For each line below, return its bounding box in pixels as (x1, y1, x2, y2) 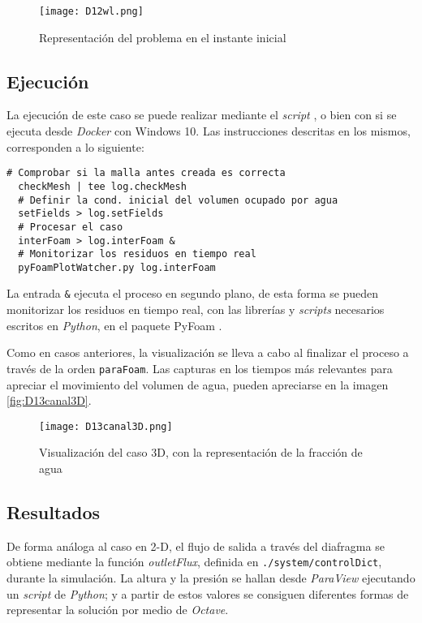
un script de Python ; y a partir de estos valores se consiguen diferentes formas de (6, 585, 409, 602)
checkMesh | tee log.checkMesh (18, 180, 187, 192)
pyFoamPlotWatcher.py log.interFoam (18, 261, 216, 273)
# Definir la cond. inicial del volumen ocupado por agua (18, 194, 338, 206)
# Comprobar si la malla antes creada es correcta (6, 167, 286, 179)
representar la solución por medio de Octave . (6, 601, 229, 618)
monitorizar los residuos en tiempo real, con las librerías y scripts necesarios (6, 301, 385, 318)
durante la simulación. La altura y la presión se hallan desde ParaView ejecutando (6, 569, 416, 586)
